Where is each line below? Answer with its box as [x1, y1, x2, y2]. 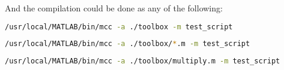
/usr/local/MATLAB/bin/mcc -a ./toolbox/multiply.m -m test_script [5, 57, 280, 66]
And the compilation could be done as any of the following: [5, 2, 223, 14]
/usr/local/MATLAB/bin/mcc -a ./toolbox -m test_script [5, 22, 233, 31]
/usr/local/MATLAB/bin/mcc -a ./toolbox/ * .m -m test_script [5, 39, 250, 48]
